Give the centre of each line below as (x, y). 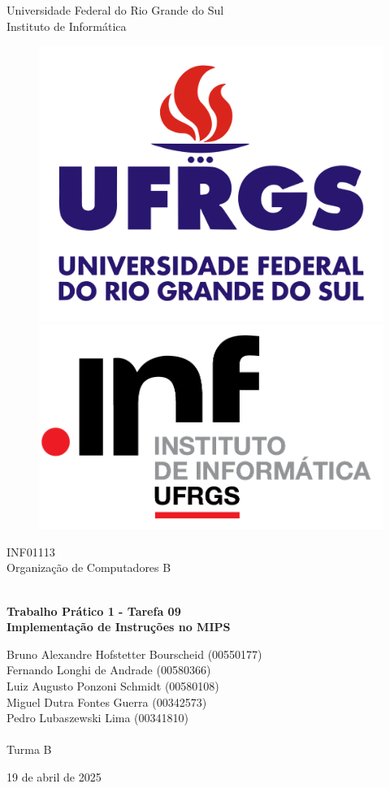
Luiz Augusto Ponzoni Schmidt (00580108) (113, 685)
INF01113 (31, 551)
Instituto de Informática (67, 26)
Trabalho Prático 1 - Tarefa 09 (94, 610)
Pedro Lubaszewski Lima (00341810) (97, 718)
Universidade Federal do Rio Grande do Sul (115, 10)
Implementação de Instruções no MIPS (119, 627)
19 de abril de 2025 (54, 776)
